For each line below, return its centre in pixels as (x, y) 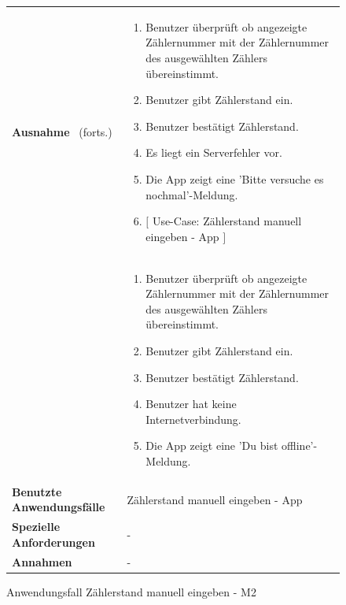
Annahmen (42, 561)
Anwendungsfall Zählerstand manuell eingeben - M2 (131, 591)
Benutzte (37, 491)
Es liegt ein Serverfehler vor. (214, 152)
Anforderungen (53, 542)
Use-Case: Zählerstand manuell (227, 221)
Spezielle (36, 527)
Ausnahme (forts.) (62, 131)
